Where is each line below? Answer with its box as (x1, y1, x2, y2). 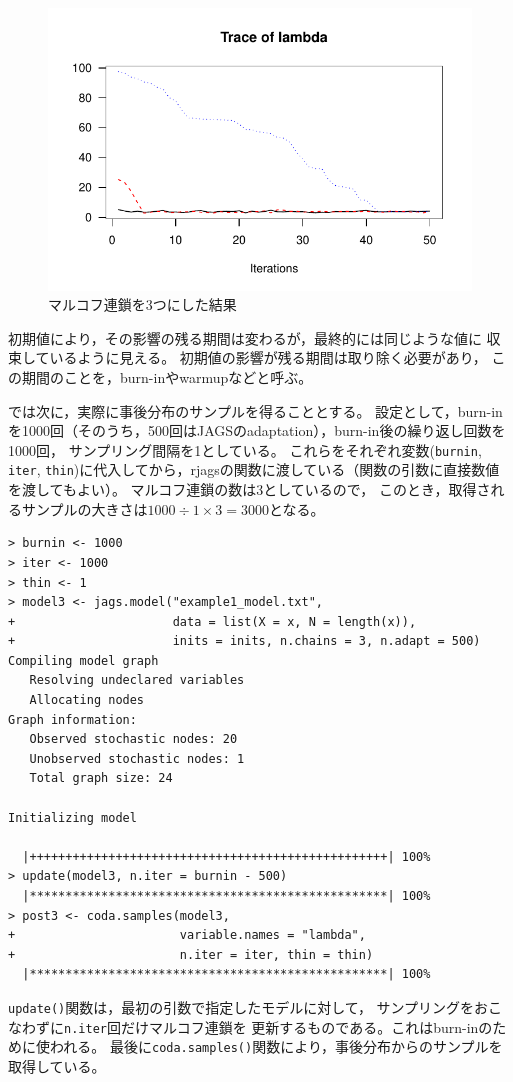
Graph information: (8, 712, 137, 727)
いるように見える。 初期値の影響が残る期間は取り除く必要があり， (49, 347, 487, 368)
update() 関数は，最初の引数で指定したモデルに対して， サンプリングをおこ (8, 996, 503, 1017)
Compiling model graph (8, 653, 159, 668)
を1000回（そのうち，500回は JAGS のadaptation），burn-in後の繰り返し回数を (8, 420, 506, 441)
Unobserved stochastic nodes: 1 (29, 751, 245, 766)
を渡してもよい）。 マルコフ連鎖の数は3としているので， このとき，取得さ (8, 479, 491, 500)
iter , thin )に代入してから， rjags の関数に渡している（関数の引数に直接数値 (8, 459, 500, 480)
